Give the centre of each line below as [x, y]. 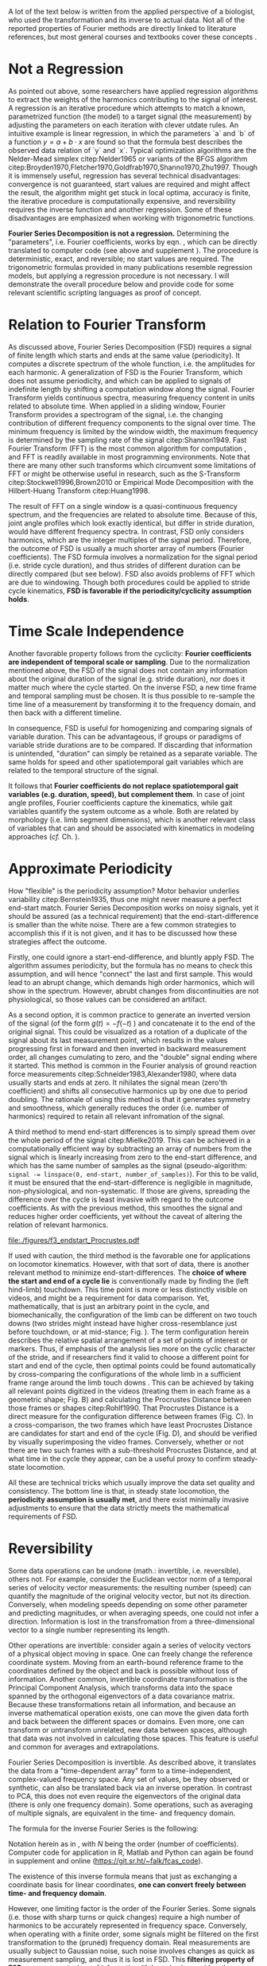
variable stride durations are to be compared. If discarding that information [130, 745]
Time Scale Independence [96, 631]
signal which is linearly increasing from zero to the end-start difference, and [133, 1157]
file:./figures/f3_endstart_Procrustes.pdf [74, 1240]
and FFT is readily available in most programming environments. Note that [129, 456]
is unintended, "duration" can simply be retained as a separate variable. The [133, 753]
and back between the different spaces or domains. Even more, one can [126, 1721]
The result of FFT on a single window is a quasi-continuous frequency [123, 506]
